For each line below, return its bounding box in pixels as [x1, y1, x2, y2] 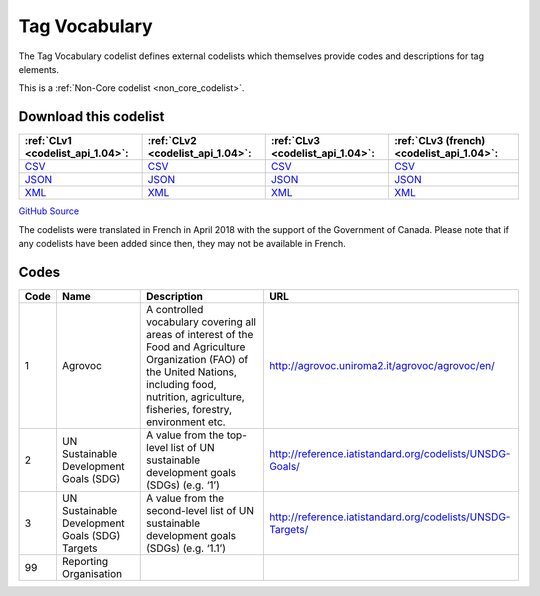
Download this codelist [18, 108, 165, 125]
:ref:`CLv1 [24, 134, 72, 148]
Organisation [61, 566, 123, 580]
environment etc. [146, 415, 226, 429]
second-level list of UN [146, 503, 255, 517]
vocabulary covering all [146, 315, 257, 329]
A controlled [146, 302, 204, 316]
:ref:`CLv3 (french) [393, 134, 486, 148]
